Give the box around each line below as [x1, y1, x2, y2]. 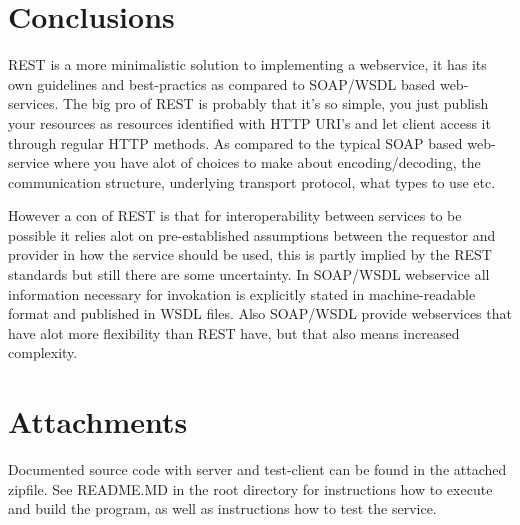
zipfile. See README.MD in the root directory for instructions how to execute [8, 478, 493, 499]
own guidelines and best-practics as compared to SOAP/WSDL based [8, 73, 436, 94]
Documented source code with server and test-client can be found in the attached [8, 459, 507, 480]
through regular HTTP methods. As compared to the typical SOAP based [8, 132, 463, 153]
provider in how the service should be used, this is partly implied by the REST [8, 244, 492, 265]
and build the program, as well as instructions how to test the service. [8, 498, 437, 519]
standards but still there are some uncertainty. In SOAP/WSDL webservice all [8, 264, 490, 285]
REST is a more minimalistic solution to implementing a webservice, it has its [8, 54, 487, 75]
